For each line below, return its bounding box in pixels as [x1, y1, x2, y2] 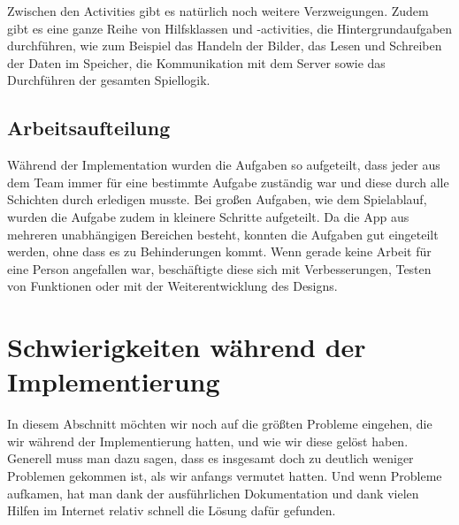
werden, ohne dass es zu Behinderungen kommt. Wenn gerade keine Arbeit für [7, 242, 432, 261]
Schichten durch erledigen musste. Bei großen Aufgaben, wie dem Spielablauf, [7, 190, 427, 209]
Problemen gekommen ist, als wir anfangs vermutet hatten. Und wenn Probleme [7, 467, 442, 485]
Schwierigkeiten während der [7, 329, 366, 365]
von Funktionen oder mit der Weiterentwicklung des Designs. [7, 277, 338, 295]
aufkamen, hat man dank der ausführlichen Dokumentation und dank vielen [7, 483, 419, 502]
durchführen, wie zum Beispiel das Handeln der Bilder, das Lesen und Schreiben [7, 36, 442, 55]
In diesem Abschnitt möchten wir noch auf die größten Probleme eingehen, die [7, 415, 432, 433]
